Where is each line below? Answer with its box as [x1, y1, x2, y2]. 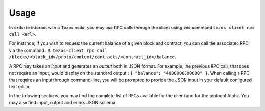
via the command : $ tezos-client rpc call [9, 47, 107, 53]
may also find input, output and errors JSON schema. [9, 100, 117, 106]
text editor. [9, 83, 31, 89]
